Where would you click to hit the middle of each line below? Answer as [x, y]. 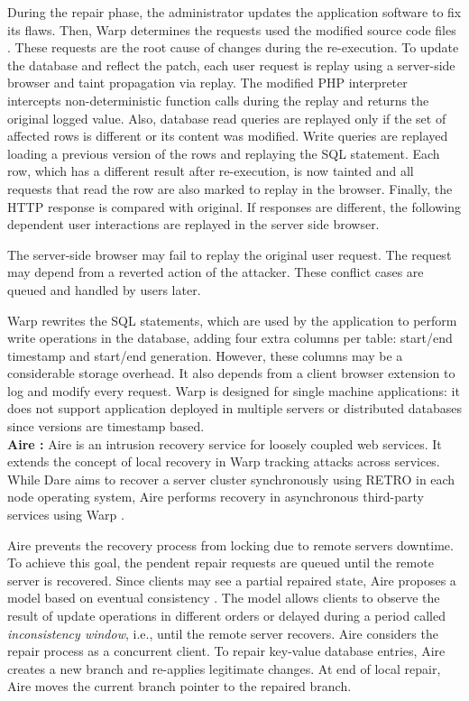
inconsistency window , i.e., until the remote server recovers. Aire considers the [223, 633]
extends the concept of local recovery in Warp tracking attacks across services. [224, 461]
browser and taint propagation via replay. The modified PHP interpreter [207, 83]
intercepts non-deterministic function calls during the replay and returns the [218, 100]
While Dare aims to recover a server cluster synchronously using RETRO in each [231, 479]
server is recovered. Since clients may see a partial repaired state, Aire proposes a [232, 580]
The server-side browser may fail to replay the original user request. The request [230, 254]
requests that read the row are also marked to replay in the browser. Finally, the [230, 188]
